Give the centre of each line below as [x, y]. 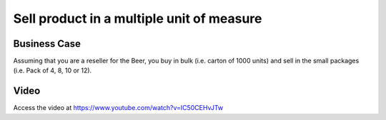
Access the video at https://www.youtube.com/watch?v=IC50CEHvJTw [118, 108]
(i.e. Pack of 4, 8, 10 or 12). [53, 70]
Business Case [47, 44]
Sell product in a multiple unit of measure [138, 18]
